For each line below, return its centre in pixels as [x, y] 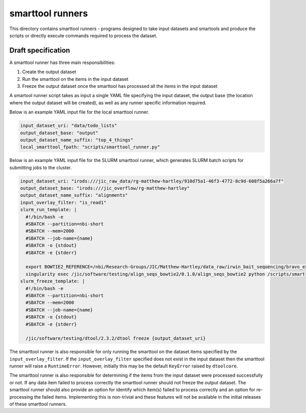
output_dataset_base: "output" [59, 133]
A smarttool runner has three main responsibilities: [62, 62]
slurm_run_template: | [48, 210]
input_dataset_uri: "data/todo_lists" [69, 126]
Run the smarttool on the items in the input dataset [75, 79]
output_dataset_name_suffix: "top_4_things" [77, 140]
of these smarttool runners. [38, 404]
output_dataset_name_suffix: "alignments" [74, 195]
